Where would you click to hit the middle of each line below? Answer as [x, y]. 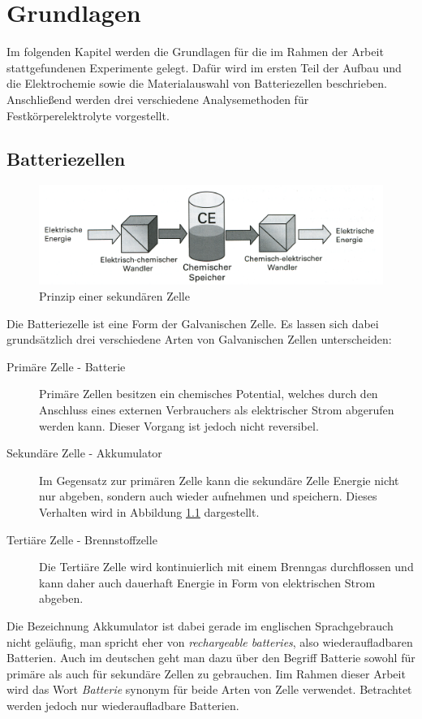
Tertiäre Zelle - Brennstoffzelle [82, 539]
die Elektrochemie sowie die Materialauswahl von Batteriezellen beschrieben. [197, 83]
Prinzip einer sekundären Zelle [114, 296]
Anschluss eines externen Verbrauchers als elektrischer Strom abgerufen [217, 409]
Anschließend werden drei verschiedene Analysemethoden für [158, 99]
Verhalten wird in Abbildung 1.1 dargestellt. [149, 511]
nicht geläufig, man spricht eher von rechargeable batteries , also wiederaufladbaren [210, 641]
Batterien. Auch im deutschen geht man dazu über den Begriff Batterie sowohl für [211, 658]
